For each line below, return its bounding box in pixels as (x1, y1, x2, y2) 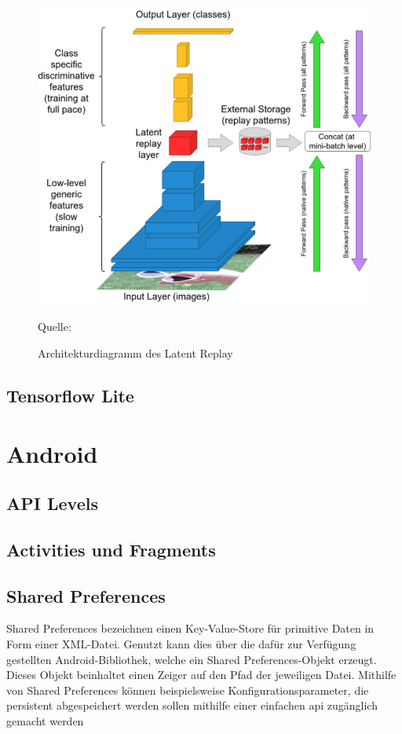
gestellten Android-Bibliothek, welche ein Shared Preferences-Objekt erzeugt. (6, 651, 377, 667)
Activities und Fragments (6, 537, 216, 561)
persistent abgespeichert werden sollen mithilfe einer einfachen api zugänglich (6, 697, 378, 714)
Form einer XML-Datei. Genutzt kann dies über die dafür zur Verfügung (6, 636, 356, 652)
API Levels (6, 491, 98, 516)
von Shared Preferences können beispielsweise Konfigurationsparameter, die (6, 681, 369, 698)
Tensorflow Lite (6, 383, 134, 407)
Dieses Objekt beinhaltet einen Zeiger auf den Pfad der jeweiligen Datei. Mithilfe (6, 666, 397, 683)
